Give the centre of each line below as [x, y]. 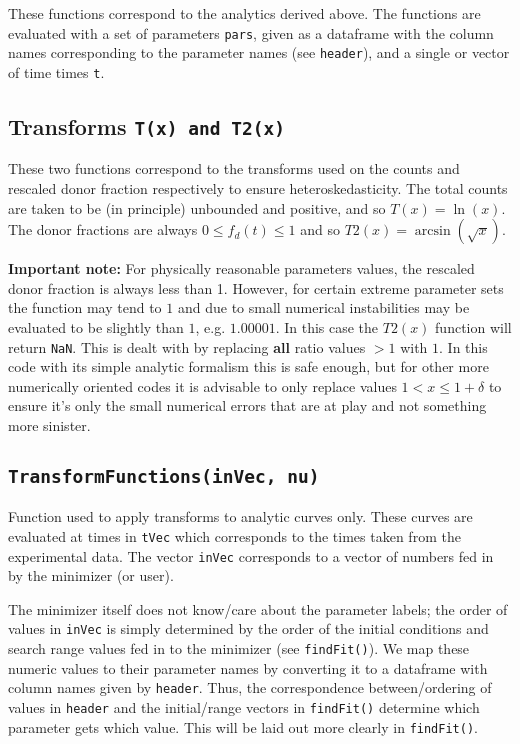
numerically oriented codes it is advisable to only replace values [202, 385]
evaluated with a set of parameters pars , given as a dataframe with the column [251, 32]
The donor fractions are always [103, 229]
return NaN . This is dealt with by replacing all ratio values [187, 346]
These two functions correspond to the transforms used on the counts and [234, 168]
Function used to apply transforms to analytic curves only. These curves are [240, 516]
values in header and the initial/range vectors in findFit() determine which [244, 706]
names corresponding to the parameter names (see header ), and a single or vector [259, 52]
